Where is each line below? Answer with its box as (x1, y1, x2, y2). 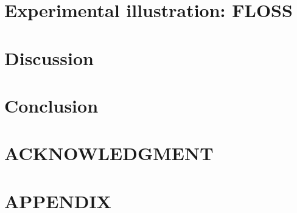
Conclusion (4, 93, 99, 117)
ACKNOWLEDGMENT (4, 141, 214, 166)
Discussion (4, 45, 94, 70)
